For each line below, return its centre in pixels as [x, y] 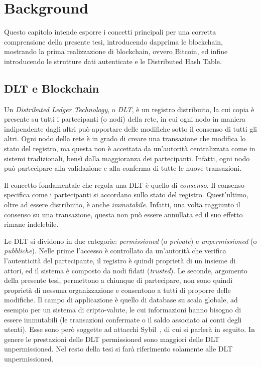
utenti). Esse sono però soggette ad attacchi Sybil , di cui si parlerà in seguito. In [129, 329]
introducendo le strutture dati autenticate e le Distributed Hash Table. [113, 61]
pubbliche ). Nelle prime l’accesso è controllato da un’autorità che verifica [115, 251]
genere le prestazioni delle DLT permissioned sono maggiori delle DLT [112, 339]
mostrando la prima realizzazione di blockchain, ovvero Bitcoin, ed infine [116, 51]
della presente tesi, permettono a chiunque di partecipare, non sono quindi [118, 280]
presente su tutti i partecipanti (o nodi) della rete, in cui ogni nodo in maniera [125, 119]
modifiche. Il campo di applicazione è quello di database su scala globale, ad [121, 300]
